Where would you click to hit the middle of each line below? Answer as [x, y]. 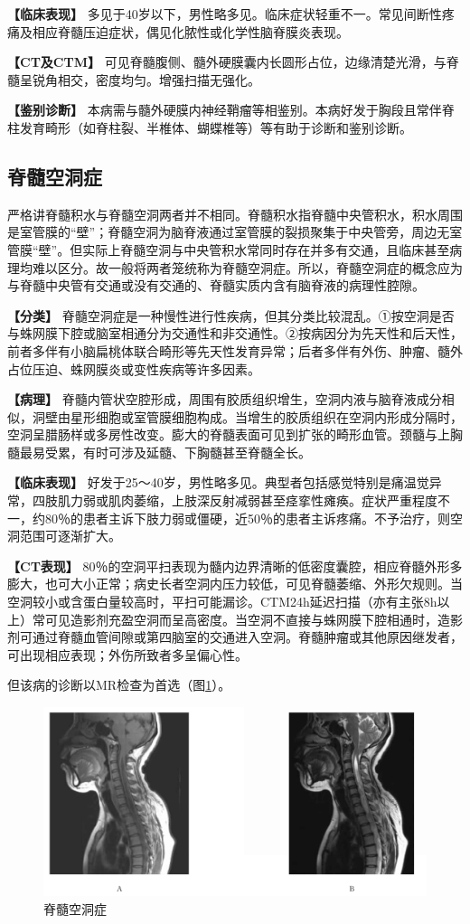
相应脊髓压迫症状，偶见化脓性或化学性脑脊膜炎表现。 [190, 31]
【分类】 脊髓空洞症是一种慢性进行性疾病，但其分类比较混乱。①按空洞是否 [231, 315]
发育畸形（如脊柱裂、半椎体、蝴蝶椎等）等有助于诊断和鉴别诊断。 [216, 127]
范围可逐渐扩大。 [70, 536]
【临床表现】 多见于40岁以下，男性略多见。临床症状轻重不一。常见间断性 [225, 14]
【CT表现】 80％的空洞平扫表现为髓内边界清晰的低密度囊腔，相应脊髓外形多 [235, 566]
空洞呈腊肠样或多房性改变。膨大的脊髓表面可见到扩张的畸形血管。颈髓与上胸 [235, 434]
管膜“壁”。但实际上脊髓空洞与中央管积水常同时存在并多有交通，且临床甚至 [229, 249]
